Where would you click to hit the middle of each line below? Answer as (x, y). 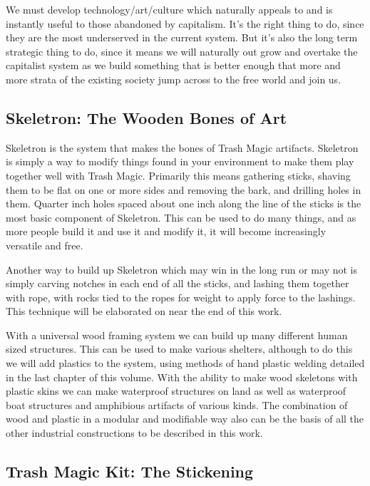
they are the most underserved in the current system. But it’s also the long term (182, 37)
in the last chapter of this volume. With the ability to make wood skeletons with (182, 377)
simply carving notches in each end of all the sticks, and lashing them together (178, 283)
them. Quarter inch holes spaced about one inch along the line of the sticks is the (184, 203)
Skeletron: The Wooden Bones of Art (147, 117)
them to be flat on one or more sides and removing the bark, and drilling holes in (184, 189)
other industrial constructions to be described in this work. (134, 433)
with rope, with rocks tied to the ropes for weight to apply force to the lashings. (181, 297)
